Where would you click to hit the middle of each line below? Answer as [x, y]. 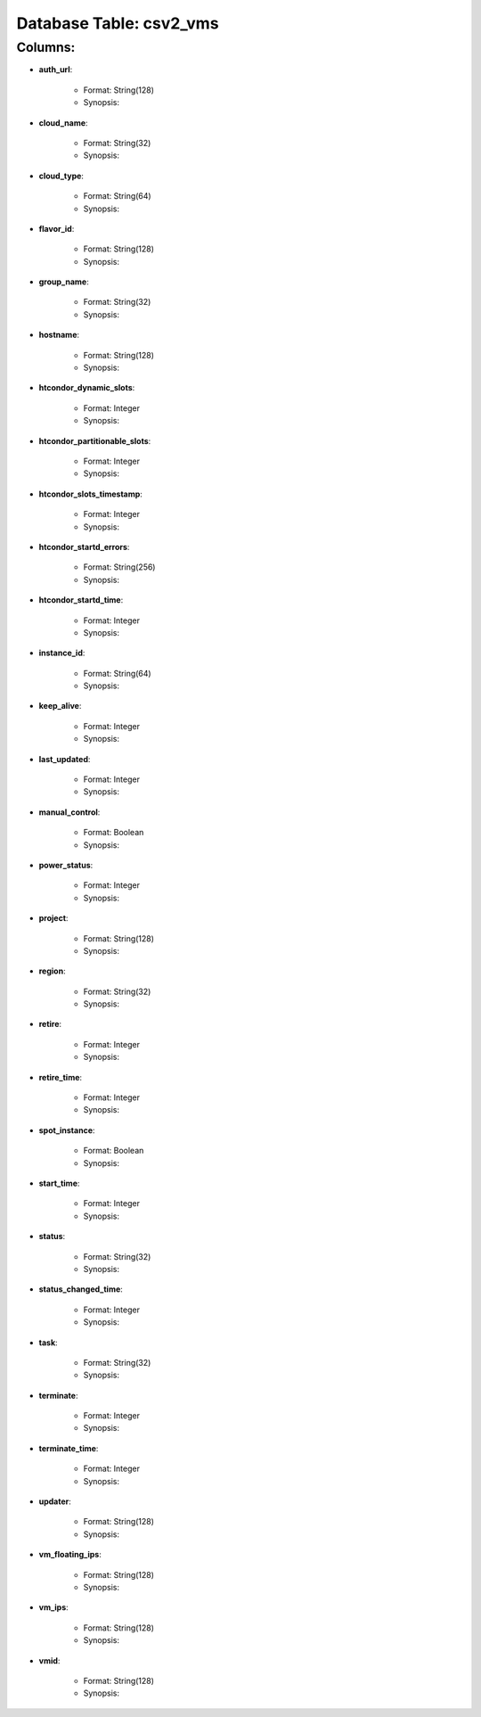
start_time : [59, 1183]
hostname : [59, 335]
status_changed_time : [81, 1289]
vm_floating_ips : [70, 1555]
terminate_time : [69, 1448]
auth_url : [56, 70]
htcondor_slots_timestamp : [90, 494]
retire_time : [61, 1077]
